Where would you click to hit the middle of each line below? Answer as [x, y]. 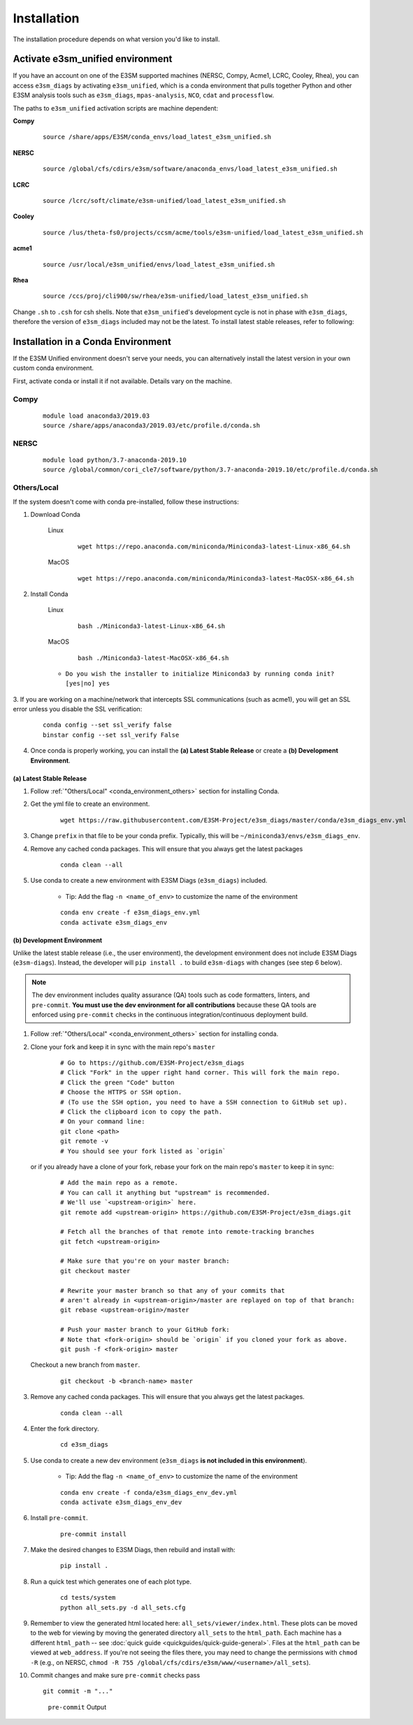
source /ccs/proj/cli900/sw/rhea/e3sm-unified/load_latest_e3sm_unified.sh [175, 296]
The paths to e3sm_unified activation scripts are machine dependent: [116, 108]
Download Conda [55, 514]
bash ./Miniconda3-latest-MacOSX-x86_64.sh [153, 658]
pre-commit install [94, 1534]
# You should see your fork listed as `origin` [143, 1151]
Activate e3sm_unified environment [93, 59]
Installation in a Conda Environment [92, 342]
